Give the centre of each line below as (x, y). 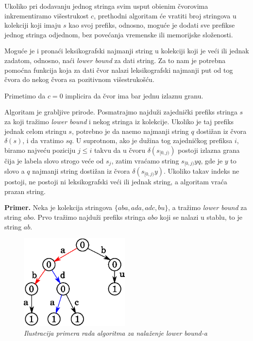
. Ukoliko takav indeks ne (202, 171)
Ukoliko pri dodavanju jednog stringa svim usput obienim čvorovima (106, 6)
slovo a (15, 171)
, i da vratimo (43, 140)
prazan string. (25, 191)
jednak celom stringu (35, 131)
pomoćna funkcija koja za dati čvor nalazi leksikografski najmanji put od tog (119, 70)
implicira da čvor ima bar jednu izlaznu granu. (134, 95)
